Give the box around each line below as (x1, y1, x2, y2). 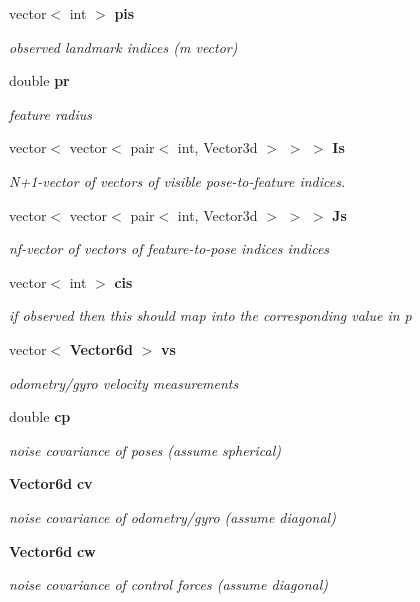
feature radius (9, 103, 93, 124)
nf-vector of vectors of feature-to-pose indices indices (9, 238, 330, 259)
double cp (9, 406, 71, 427)
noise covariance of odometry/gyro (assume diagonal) (9, 506, 336, 527)
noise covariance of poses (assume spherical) (9, 439, 281, 460)
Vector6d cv (9, 473, 93, 494)
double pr (9, 70, 70, 91)
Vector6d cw (9, 540, 96, 561)
